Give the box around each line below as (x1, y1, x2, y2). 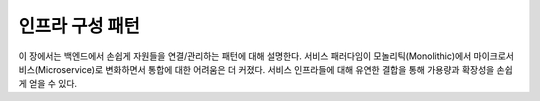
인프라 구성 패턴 (18, 15, 140, 37)
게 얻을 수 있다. (18, 78, 78, 90)
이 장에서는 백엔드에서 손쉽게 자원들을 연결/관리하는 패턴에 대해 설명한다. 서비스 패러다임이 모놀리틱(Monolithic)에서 (18, 50, 472, 62)
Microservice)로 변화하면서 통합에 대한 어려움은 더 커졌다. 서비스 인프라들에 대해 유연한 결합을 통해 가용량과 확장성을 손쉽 (37, 63, 514, 75)
